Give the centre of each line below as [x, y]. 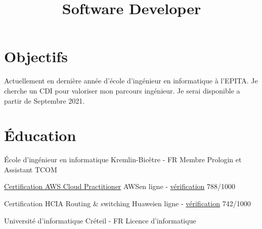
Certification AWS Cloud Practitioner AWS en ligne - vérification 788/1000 [120, 186]
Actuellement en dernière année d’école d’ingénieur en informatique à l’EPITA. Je [131, 81]
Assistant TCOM [31, 169]
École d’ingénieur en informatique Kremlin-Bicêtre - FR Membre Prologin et [123, 159]
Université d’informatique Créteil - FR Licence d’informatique [100, 220]
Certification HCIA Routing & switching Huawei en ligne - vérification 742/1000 [127, 203]
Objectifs [36, 56]
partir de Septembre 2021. [45, 100]
